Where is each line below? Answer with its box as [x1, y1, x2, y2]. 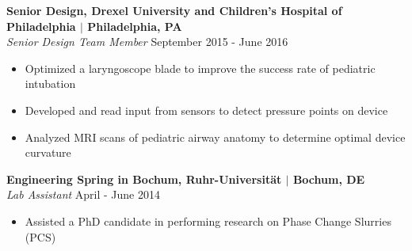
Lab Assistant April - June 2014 [6, 186, 161, 203]
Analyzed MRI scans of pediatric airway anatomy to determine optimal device [25, 128, 406, 145]
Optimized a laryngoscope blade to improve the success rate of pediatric [25, 59, 376, 76]
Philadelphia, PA [87, 17, 182, 34]
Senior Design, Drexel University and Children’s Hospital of [6, 2, 342, 18]
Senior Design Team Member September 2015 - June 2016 [6, 33, 288, 50]
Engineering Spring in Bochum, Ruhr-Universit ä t [6, 170, 282, 187]
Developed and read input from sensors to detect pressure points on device [25, 101, 388, 118]
